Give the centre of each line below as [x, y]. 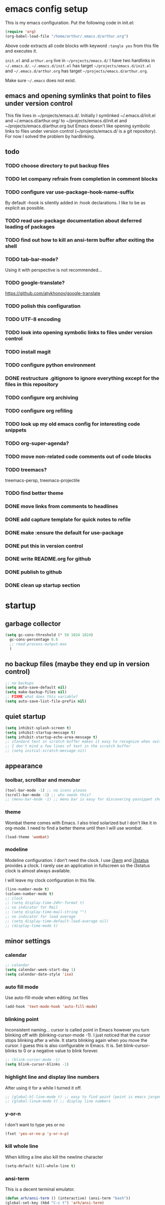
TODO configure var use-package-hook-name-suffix [69, 192]
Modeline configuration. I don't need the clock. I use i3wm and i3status [77, 860]
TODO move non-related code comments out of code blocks [78, 457]
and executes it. [21, 51]
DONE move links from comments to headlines [62, 506]
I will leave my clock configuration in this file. [50, 880]
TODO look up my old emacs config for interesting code [73, 424]
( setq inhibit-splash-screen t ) [38, 728]
